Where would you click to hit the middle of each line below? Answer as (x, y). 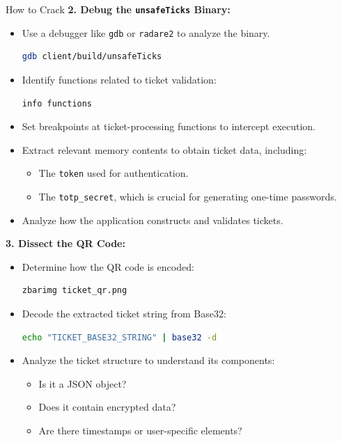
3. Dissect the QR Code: (65, 243)
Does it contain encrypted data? (107, 407)
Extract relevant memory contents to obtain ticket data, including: (164, 149)
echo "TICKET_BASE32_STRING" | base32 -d (119, 337)
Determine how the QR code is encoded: (108, 266)
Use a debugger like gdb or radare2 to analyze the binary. (146, 32)
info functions (57, 103)
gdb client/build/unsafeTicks (92, 57)
